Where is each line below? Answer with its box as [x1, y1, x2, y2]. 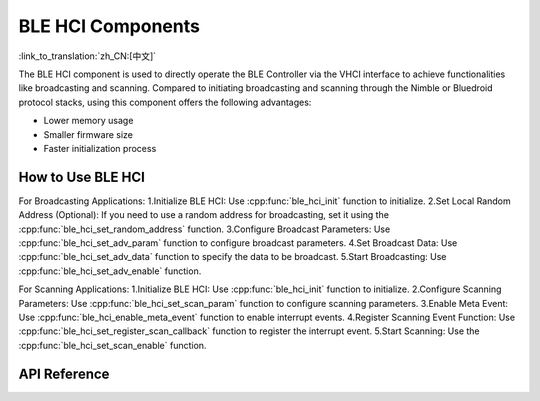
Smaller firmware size [43, 128, 134, 140]
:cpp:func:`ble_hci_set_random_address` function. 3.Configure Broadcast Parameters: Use [18, 223, 391, 235]
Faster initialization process [43, 142, 157, 154]
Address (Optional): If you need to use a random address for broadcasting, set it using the [18, 209, 390, 221]
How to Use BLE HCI [18, 168, 145, 185]
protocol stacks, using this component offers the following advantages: [18, 96, 312, 108]
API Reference [18, 365, 110, 382]
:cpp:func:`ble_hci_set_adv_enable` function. [18, 265, 202, 277]
